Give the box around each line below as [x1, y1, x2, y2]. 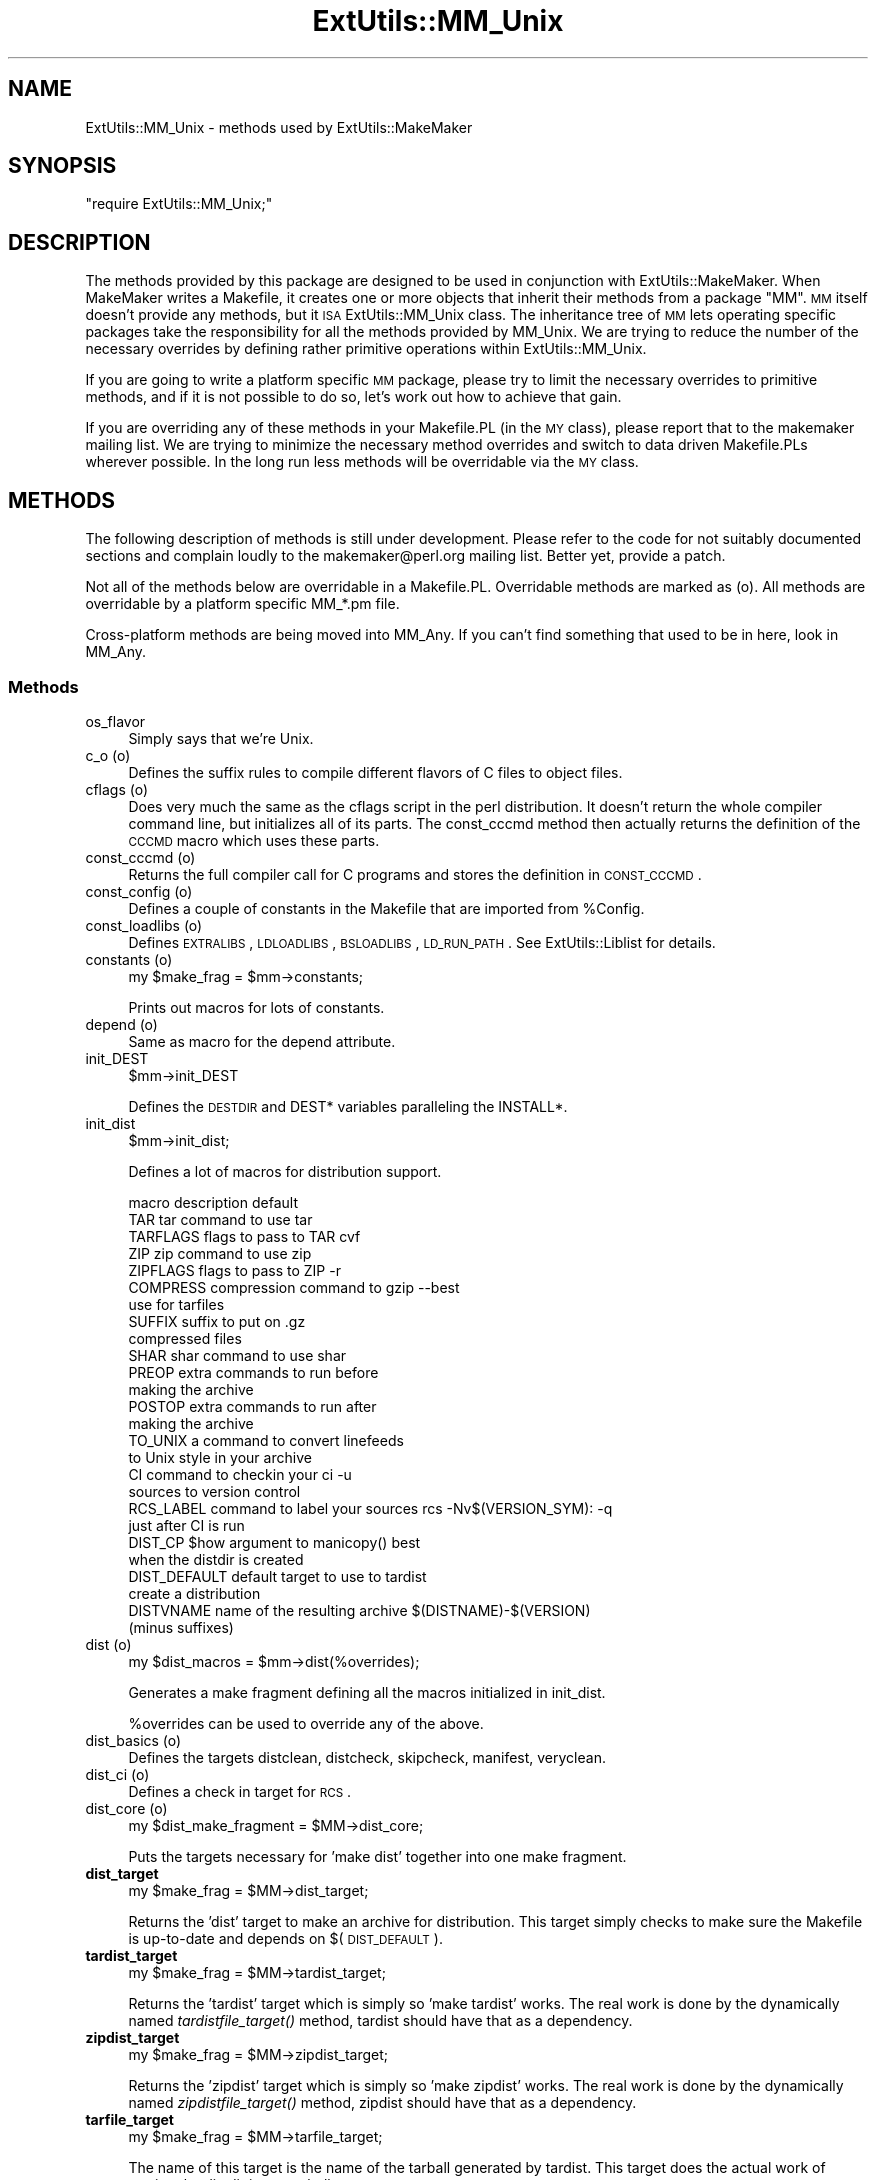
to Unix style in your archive [128, 1448, 312, 1466]
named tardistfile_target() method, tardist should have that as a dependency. [128, 2011, 633, 2029]
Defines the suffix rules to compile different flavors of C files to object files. [128, 763, 623, 781]
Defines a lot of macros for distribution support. [128, 1162, 442, 1180]
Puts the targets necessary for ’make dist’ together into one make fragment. [128, 1847, 627, 1865]
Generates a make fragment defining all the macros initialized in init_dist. [128, 1683, 606, 1701]
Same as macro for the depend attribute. [128, 1032, 396, 1050]
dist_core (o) [85, 1799, 168, 1817]
